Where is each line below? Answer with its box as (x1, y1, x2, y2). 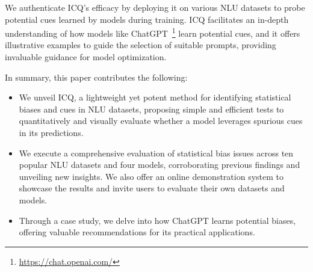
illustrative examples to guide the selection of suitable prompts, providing (5, 39, 276, 51)
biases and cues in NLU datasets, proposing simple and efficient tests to (19, 102, 284, 115)
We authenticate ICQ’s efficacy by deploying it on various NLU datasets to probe (5, 1, 305, 13)
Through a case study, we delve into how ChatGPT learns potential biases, (19, 214, 296, 226)
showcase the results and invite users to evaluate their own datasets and (19, 182, 285, 194)
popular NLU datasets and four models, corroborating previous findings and (19, 158, 300, 171)
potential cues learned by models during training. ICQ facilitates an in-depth (5, 13, 289, 25)
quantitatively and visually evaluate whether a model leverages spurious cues (19, 114, 303, 127)
